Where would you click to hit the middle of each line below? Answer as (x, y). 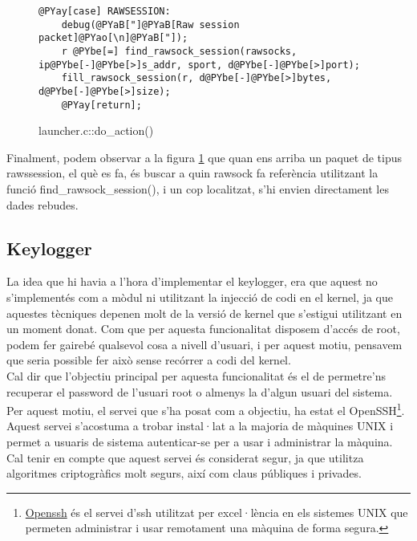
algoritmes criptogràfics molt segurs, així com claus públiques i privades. (184, 473)
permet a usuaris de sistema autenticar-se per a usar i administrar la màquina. (200, 442)
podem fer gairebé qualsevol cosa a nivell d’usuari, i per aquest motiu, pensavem (204, 344)
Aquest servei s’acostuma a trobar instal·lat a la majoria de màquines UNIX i (200, 426)
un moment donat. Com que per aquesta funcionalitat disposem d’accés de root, (203, 329)
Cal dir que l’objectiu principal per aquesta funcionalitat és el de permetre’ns (196, 375)
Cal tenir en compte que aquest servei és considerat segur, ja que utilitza (185, 457)
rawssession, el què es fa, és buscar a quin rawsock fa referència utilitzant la (192, 173)
